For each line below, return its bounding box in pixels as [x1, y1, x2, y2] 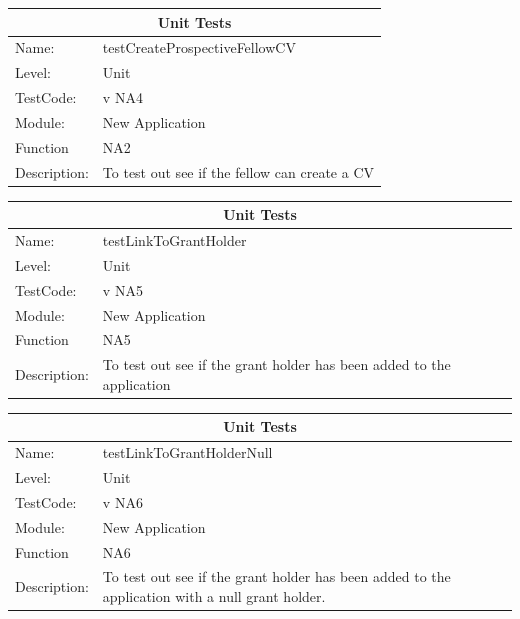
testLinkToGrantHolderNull [102, 442, 273, 463]
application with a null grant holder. [102, 586, 326, 607]
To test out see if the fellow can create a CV [102, 161, 375, 182]
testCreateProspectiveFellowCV [102, 37, 296, 58]
